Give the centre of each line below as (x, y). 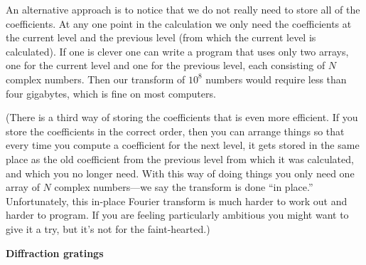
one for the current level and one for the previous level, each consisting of (166, 65)
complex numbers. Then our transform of (96, 79)
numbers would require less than (276, 79)
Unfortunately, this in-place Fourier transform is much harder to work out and (177, 201)
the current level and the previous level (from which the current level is (161, 37)
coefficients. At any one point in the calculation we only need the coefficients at (179, 23)
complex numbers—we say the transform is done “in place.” (184, 187)
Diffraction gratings (55, 253)
